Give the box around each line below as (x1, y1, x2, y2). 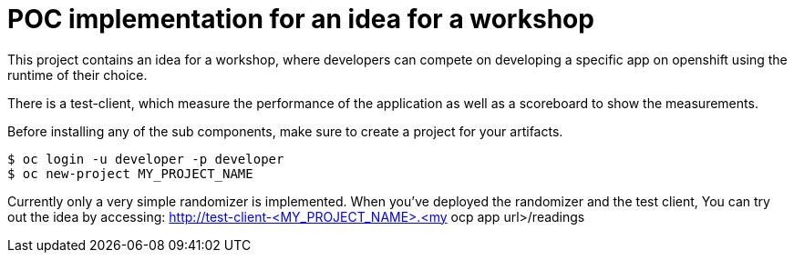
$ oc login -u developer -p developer (7, 151, 284, 166)
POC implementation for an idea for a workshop (7, 4, 594, 35)
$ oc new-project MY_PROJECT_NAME (7, 165, 253, 181)
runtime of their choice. (7, 66, 148, 83)
